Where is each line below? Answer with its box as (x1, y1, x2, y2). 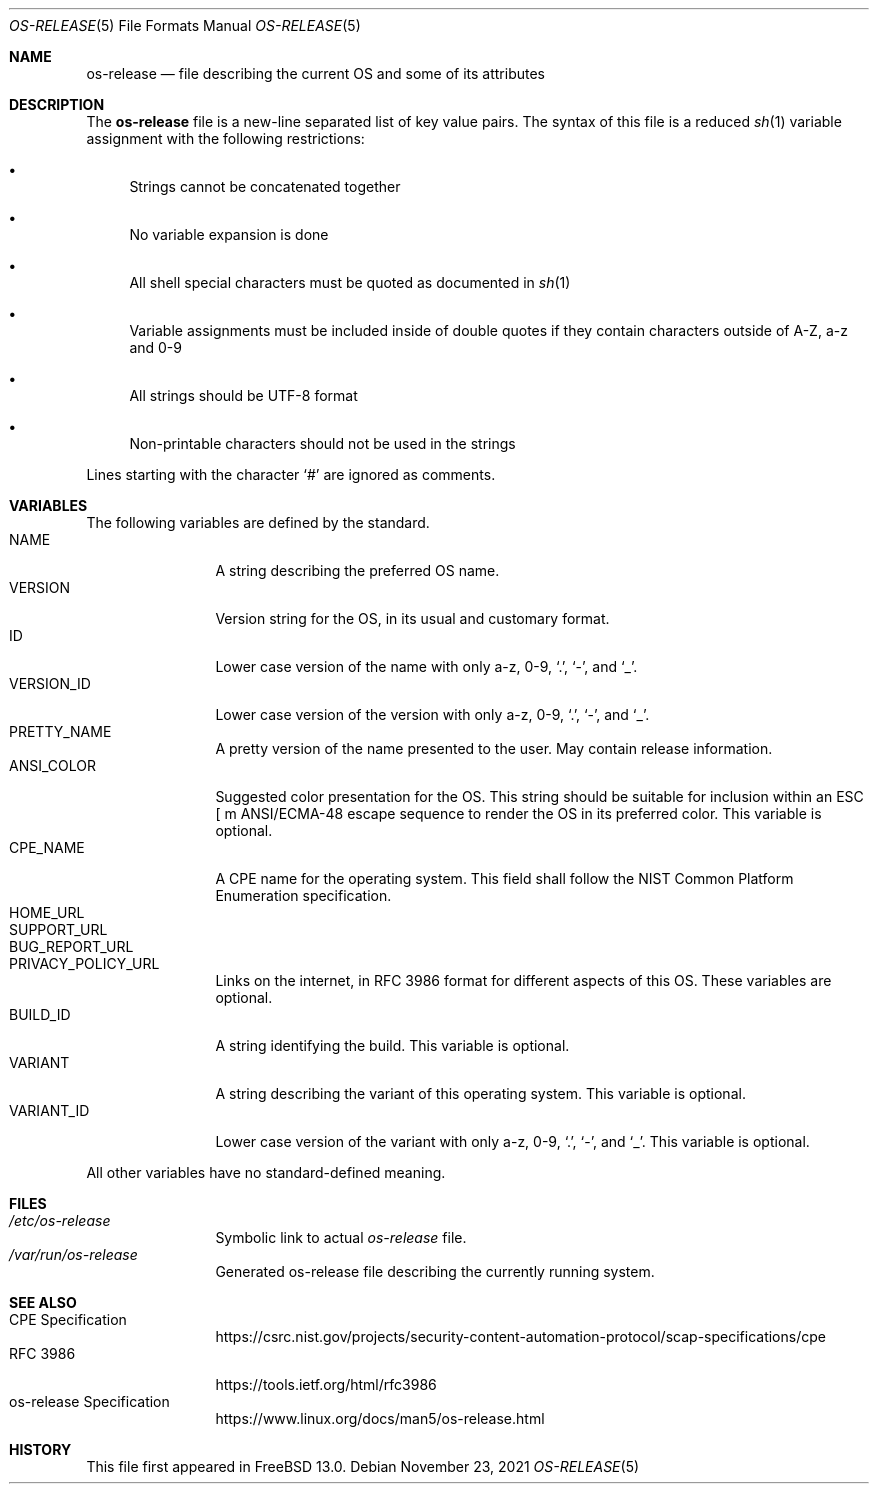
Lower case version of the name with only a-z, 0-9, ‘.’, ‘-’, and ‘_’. (215, 658, 638, 675)
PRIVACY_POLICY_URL (9, 955, 160, 972)
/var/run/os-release (9, 1246, 138, 1263)
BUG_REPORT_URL (9, 938, 134, 955)
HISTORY (9, 1441, 72, 1458)
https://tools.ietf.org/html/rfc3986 (215, 1376, 437, 1393)
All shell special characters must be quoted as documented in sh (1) (129, 274, 571, 291)
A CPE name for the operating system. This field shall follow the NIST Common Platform (215, 870, 794, 887)
